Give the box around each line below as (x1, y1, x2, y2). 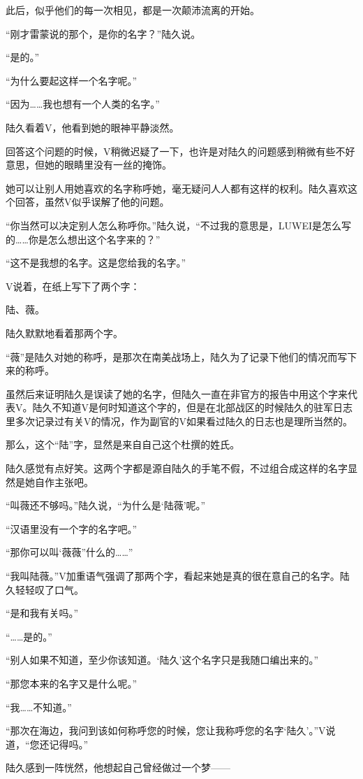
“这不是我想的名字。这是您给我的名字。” (6, 255, 186, 270)
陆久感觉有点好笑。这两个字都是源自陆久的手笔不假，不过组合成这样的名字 (6, 461, 348, 476)
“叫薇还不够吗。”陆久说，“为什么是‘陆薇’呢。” (6, 498, 206, 513)
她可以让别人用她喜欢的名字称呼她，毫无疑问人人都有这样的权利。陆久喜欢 (6, 180, 348, 195)
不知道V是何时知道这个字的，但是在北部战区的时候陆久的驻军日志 (52, 400, 353, 415)
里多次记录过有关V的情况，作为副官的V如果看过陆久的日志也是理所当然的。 (6, 413, 353, 428)
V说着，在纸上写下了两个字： (6, 278, 140, 293)
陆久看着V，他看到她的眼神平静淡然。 (6, 120, 179, 134)
